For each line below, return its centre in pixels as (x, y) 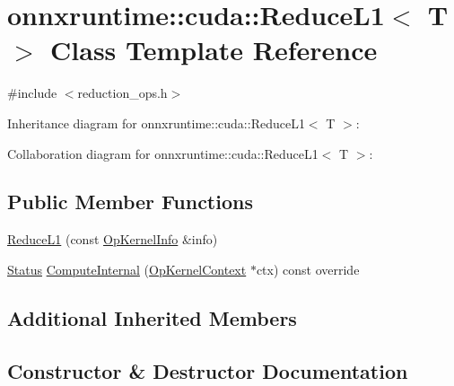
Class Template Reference (214, 50)
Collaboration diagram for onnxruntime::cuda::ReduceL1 (163, 153)
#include (32, 93)
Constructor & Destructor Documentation (208, 370)
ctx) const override (308, 269)
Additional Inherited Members (152, 317)
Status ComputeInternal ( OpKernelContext (127, 269)
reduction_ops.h (122, 93)
